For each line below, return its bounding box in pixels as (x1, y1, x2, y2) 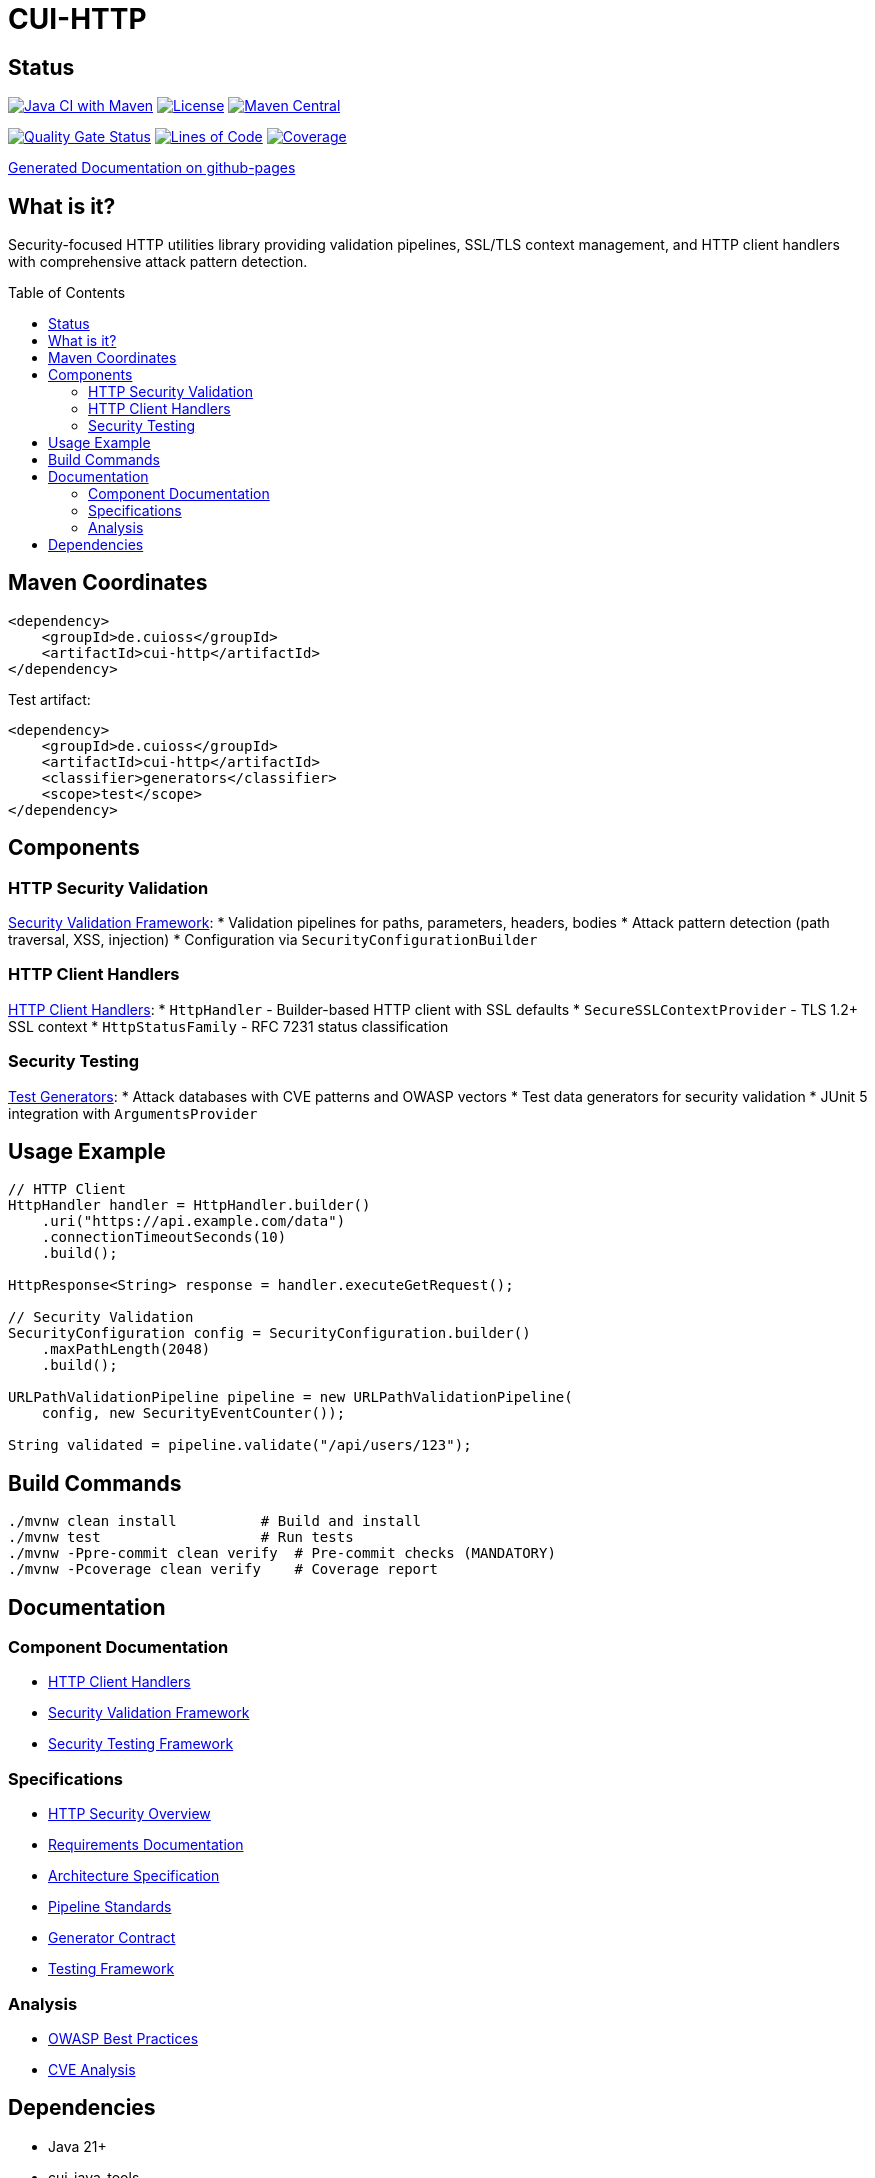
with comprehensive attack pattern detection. (8, 253, 308, 271)
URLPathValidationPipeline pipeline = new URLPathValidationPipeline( (8, 1389, 573, 1406)
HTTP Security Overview (48, 1805, 211, 1823)
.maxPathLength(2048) (41, 1341, 211, 1358)
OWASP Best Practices (48, 2029, 199, 2047)
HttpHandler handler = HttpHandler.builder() (8, 1197, 371, 1214)
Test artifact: (8, 690, 91, 708)
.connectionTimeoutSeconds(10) (41, 1229, 287, 1246)
